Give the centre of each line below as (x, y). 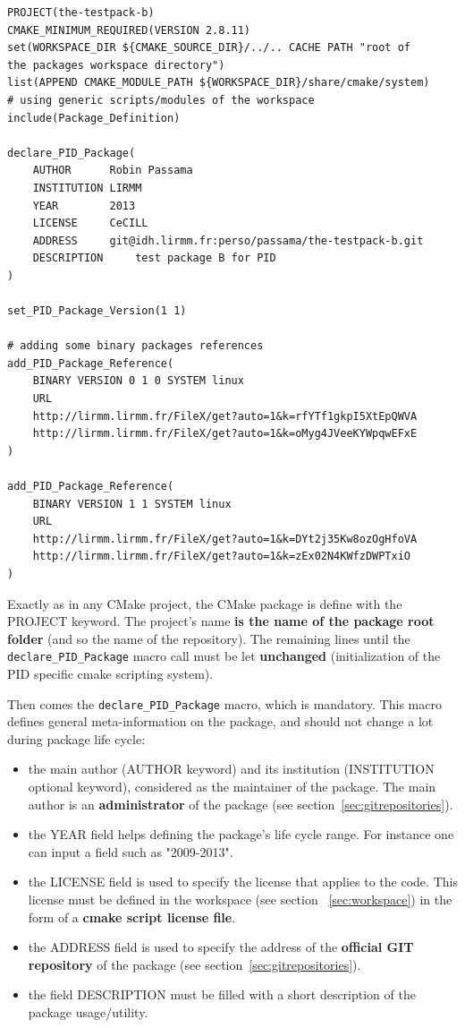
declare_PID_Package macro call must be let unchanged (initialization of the (224, 656)
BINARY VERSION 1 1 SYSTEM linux (132, 504)
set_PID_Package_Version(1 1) (97, 311)
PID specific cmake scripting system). (110, 674)
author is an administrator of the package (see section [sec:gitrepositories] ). (241, 804)
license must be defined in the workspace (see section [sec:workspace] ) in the (240, 899)
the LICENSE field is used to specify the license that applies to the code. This (243, 882)
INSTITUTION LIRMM (87, 188)
